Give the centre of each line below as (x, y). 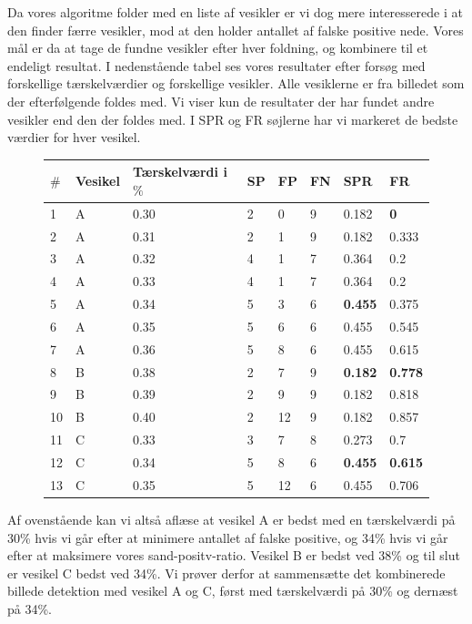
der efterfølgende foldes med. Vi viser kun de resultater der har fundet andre (221, 101)
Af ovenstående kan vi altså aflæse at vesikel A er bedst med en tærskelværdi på (231, 519)
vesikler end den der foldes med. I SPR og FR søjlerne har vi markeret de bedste (233, 119)
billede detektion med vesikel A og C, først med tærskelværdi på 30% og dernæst (233, 591)
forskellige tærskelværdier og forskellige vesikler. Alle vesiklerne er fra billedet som (236, 83)
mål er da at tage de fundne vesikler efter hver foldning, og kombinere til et (218, 48)
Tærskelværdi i (180, 172)
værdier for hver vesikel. (74, 137)
